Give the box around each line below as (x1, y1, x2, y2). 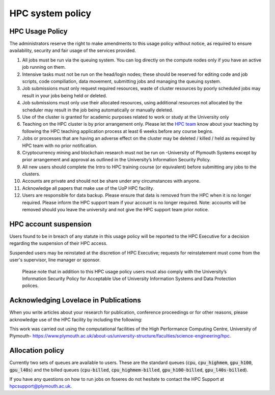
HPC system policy (9, 8, 92, 19)
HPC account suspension (9, 219, 92, 229)
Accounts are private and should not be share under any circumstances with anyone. (22, 178, 201, 184)
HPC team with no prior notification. (22, 143, 98, 149)
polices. (22, 283, 39, 289)
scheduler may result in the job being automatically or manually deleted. (22, 107, 173, 113)
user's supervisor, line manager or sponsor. (9, 257, 101, 263)
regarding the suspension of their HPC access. (9, 240, 108, 246)
